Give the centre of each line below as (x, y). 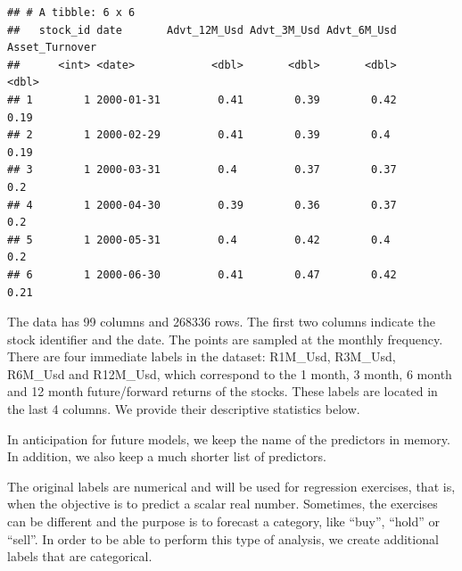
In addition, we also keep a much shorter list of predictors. (167, 456)
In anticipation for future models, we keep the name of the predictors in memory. (229, 439)
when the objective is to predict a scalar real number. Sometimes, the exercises (223, 504)
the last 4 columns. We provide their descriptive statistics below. (184, 409)
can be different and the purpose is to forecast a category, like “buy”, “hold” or (223, 521)
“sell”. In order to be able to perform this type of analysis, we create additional (223, 538)
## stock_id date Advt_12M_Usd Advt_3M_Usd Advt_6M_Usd (202, 30)
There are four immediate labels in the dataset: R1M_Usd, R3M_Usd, (202, 356)
